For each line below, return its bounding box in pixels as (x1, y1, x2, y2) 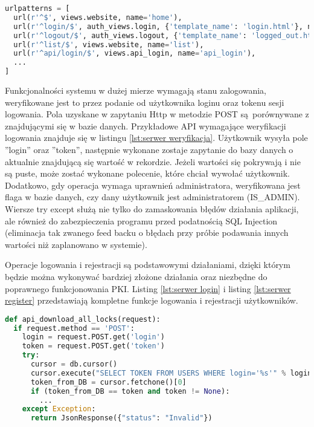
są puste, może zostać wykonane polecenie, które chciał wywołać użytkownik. (5, 167, 290, 180)
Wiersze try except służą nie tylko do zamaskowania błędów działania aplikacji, (5, 202, 299, 215)
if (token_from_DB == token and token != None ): (30, 386, 230, 396)
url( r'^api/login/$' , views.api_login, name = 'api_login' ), (13, 49, 256, 58)
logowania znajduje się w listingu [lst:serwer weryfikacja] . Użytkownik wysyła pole (5, 131, 308, 144)
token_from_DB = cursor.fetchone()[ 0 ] (30, 377, 187, 386)
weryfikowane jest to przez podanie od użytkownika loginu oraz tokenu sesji (5, 96, 284, 108)
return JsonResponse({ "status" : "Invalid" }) (30, 414, 213, 423)
